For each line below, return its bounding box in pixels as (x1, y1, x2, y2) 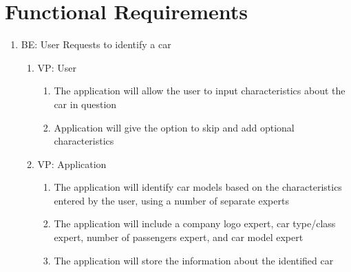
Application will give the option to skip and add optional (54, 120, 295, 134)
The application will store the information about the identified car (54, 253, 334, 267)
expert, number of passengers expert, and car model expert (54, 230, 304, 244)
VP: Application (37, 156, 107, 171)
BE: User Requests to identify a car (21, 37, 171, 52)
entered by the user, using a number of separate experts (54, 193, 289, 207)
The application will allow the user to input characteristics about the (54, 83, 345, 98)
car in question (54, 96, 117, 111)
